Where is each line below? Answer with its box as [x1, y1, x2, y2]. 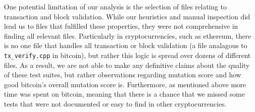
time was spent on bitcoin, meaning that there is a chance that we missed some [4, 89, 245, 99]
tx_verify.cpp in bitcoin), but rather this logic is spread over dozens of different [4, 50, 251, 60]
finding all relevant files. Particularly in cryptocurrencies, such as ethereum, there [4, 30, 251, 41]
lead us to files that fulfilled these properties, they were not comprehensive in [4, 21, 238, 31]
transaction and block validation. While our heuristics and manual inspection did [4, 11, 251, 21]
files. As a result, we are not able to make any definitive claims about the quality [4, 59, 250, 70]
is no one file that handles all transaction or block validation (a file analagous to [4, 40, 248, 51]
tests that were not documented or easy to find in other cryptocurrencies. [4, 99, 227, 109]
